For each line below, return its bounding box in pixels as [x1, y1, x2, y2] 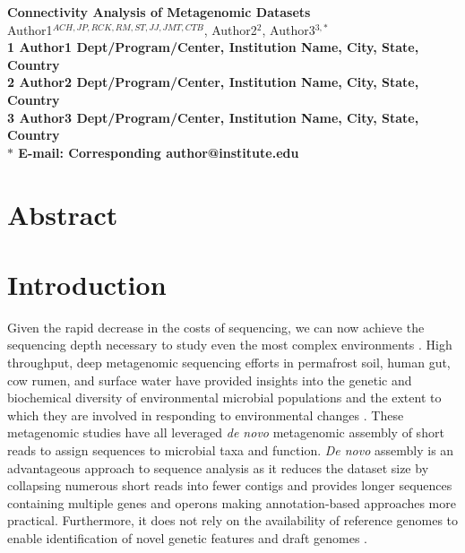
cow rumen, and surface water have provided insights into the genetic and [7, 370, 412, 389]
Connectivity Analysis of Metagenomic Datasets [7, 3, 311, 21]
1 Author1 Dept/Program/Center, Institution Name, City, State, [7, 38, 419, 56]
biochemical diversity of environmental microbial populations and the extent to [7, 388, 442, 407]
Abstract [7, 195, 118, 232]
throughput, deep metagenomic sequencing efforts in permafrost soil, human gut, [7, 353, 451, 372]
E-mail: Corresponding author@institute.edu [18, 143, 299, 161]
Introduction [7, 265, 167, 302]
